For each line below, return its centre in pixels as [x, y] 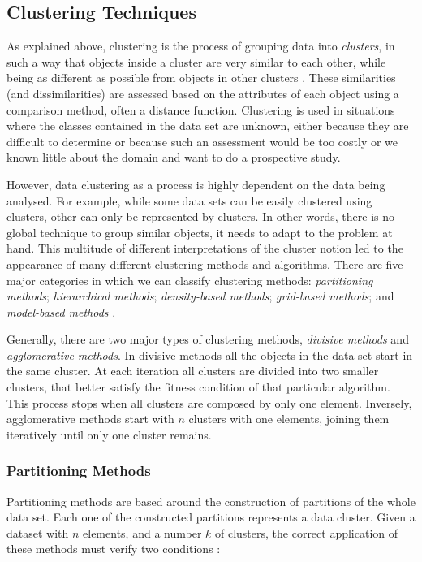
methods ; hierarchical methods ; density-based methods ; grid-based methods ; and [200, 296]
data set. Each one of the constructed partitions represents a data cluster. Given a [211, 517]
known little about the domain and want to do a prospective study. [174, 157]
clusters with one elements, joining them [289, 419]
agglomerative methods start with [90, 419]
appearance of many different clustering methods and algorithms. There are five [205, 264]
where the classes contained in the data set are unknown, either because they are [208, 125]
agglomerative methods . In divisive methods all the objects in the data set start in [210, 354]
